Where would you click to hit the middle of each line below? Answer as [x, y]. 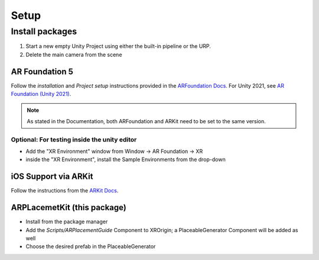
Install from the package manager [67, 222]
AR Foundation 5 [42, 71]
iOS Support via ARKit [52, 177]
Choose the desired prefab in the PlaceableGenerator [91, 246]
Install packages [44, 31]
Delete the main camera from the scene [74, 54]
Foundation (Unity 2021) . [41, 94]
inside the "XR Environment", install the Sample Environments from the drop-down [126, 159]
